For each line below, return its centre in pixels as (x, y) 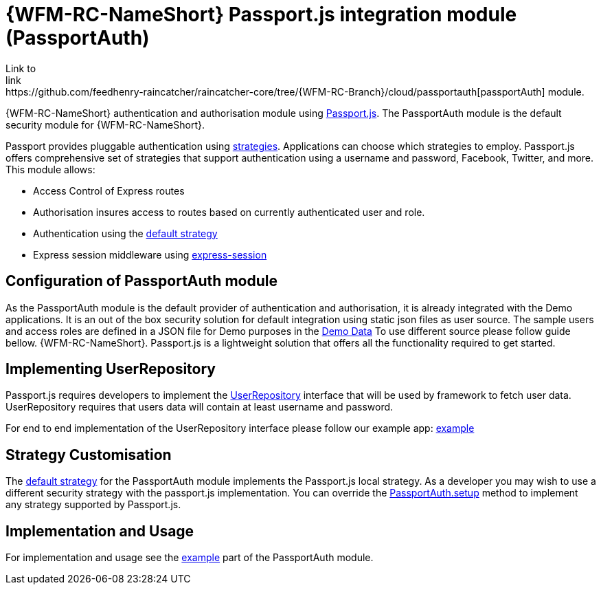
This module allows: (50, 169)
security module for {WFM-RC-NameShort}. (105, 124)
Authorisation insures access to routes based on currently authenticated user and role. (229, 212)
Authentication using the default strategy (125, 233)
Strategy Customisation (89, 455)
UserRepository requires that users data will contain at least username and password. (200, 407)
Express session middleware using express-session (150, 254)
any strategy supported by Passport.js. (93, 505)
